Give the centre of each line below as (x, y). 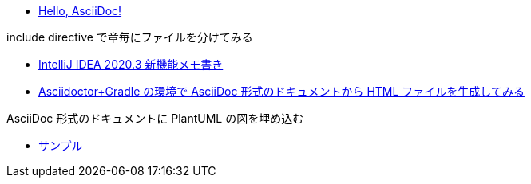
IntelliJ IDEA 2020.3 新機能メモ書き (131, 64)
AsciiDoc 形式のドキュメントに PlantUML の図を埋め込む (155, 118)
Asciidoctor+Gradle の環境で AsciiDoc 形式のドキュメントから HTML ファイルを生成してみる (281, 91)
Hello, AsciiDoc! (80, 11)
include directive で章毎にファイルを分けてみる (130, 37)
